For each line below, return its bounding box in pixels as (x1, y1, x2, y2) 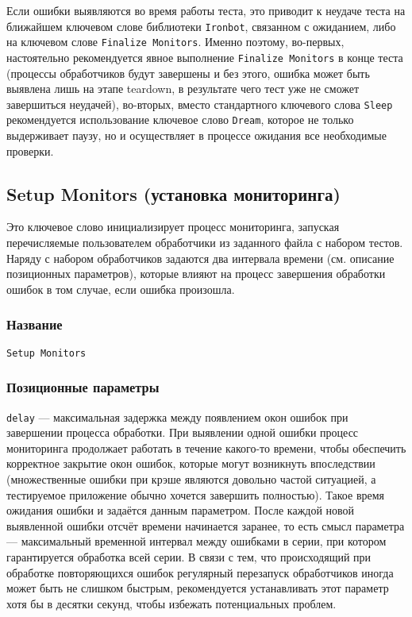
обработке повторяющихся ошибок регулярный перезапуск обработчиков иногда (6, 564, 394, 580)
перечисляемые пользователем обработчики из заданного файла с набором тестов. (6, 234, 403, 251)
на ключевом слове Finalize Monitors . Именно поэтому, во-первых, (6, 33, 345, 50)
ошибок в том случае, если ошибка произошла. (6, 280, 235, 297)
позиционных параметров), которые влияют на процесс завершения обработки (6, 265, 386, 282)
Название (6, 314, 63, 334)
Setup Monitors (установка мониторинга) (6, 181, 341, 206)
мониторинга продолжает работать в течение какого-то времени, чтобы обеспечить (6, 439, 406, 456)
